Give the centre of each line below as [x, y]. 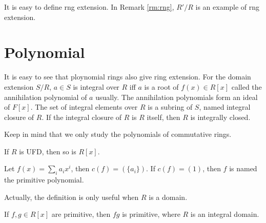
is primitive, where [151, 214]
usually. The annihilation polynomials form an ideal [177, 97]
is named [243, 168]
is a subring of [170, 107]
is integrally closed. [220, 117]
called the [247, 86]
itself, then [163, 117]
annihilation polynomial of [46, 97]
